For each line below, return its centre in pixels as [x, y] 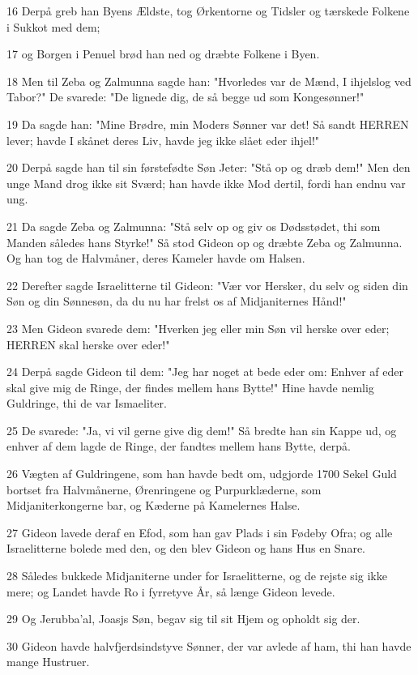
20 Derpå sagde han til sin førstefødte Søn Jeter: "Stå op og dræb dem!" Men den [209, 167]
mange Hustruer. [48, 662]
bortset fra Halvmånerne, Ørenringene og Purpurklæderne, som [164, 489]
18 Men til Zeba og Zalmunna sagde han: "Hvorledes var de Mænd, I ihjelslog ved [209, 81]
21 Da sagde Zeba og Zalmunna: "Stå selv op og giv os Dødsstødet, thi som [194, 226]
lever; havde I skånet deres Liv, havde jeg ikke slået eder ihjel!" [163, 140]
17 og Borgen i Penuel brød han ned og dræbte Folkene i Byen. [163, 54]
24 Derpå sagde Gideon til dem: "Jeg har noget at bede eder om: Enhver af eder [205, 372]
